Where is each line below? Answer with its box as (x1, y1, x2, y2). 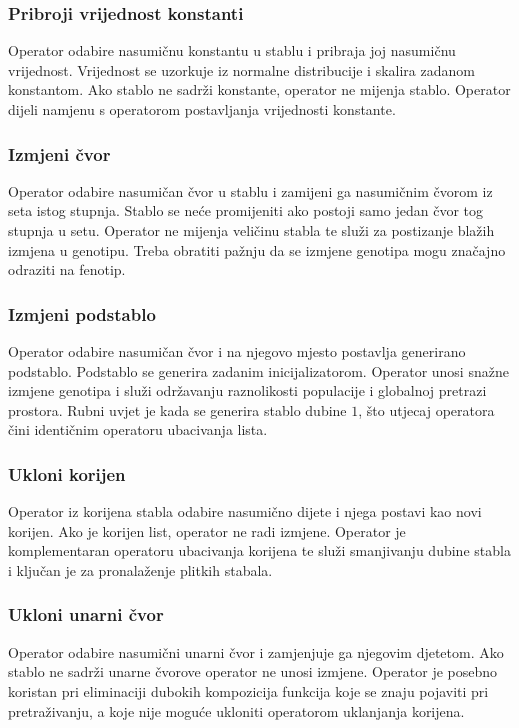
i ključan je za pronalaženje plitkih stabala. (8, 559, 273, 580)
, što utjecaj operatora (358, 399, 495, 420)
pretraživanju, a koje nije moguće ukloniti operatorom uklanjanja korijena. (8, 700, 465, 721)
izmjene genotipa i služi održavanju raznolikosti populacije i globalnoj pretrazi (8, 380, 487, 401)
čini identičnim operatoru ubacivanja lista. (8, 419, 268, 440)
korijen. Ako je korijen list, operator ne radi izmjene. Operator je (8, 520, 406, 541)
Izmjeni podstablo (8, 301, 156, 326)
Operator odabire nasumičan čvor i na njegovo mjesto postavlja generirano (8, 341, 466, 361)
